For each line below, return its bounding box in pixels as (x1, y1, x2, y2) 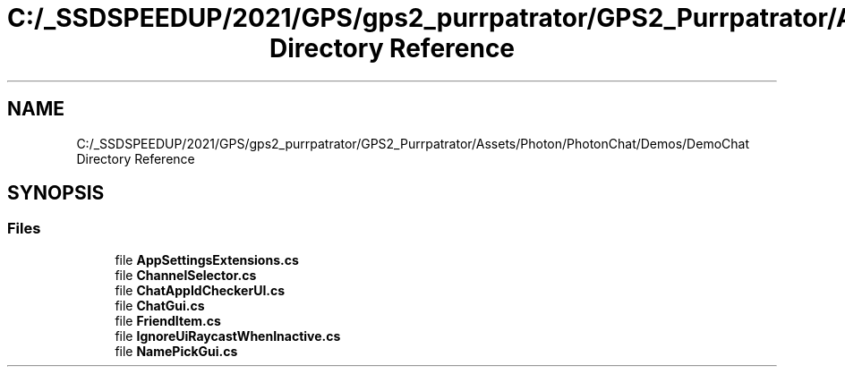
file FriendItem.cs (115, 312, 221, 328)
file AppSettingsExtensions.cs (115, 251, 299, 268)
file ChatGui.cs (115, 297, 205, 313)
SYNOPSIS (7, 182, 105, 205)
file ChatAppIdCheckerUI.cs (115, 282, 286, 298)
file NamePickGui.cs (115, 343, 238, 359)
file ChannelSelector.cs (115, 267, 257, 283)
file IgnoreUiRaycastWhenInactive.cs (115, 327, 341, 344)
